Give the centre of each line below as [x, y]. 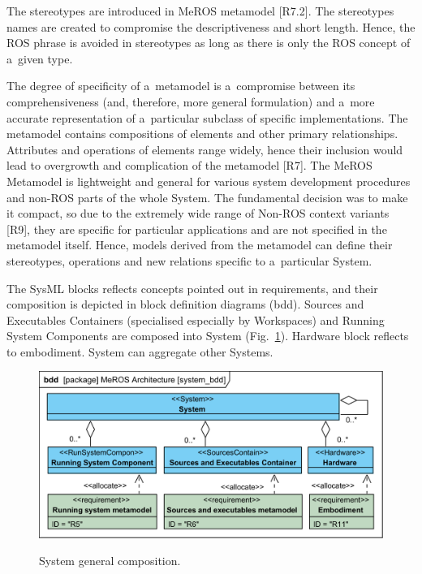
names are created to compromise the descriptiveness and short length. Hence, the [211, 26]
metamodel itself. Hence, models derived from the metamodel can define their [200, 245]
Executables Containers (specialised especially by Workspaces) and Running [196, 319]
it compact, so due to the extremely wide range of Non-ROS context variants [198, 213]
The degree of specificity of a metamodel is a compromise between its [181, 86]
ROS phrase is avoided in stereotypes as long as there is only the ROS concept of [209, 43]
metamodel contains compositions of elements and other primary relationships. [202, 134]
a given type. [40, 58]
